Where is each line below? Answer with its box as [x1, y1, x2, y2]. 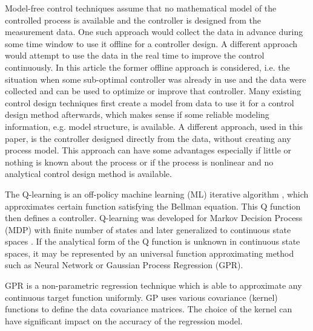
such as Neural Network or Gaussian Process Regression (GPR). [5, 259, 243, 271]
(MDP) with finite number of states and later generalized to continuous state [5, 223, 291, 236]
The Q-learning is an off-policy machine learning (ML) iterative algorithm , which [5, 187, 309, 200]
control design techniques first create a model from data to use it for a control [5, 96, 294, 109]
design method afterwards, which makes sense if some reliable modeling [5, 108, 269, 121]
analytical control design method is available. [5, 167, 172, 180]
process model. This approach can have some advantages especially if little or [5, 144, 292, 156]
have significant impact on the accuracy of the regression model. [5, 314, 243, 327]
